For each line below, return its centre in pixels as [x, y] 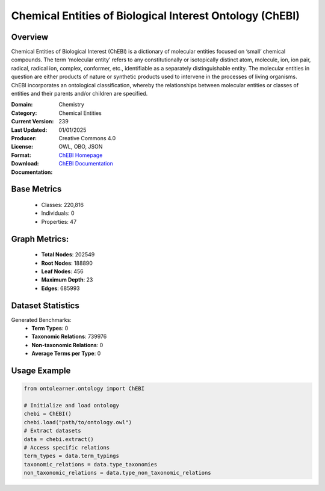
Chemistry [71, 105]
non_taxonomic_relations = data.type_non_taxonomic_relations [117, 473]
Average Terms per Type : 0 [66, 354]
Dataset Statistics [45, 305]
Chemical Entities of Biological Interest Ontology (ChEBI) [156, 16]
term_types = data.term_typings [72, 456]
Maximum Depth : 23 [67, 280]
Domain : [22, 105]
